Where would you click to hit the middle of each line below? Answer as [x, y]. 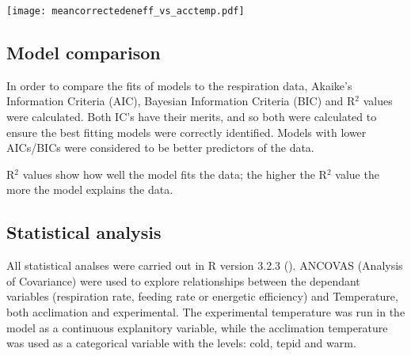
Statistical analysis [84, 232]
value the [357, 174]
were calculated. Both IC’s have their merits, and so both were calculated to [192, 117]
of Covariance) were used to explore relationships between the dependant [183, 280]
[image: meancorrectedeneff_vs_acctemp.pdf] [126, 11]
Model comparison [84, 53]
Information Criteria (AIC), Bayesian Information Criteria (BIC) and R [181, 101]
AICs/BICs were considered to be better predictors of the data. [160, 148]
